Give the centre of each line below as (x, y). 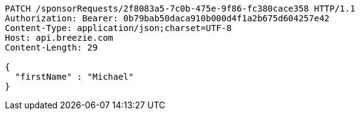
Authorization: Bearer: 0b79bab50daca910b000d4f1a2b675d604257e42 (167, 18)
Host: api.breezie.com (59, 38)
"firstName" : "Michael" (74, 77)
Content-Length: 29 (51, 47)
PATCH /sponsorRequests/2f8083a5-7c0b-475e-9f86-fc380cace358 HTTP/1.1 (180, 9)
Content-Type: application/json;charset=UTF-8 (118, 28)
